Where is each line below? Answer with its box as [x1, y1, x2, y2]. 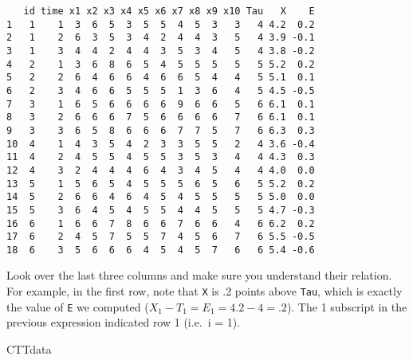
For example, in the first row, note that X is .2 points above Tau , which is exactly [6, 283, 403, 299]
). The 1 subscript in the [286, 298, 407, 315]
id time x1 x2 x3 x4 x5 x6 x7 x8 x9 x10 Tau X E [23, 6, 315, 17]
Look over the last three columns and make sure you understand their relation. [6, 267, 392, 284]
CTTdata [6, 340, 52, 357]
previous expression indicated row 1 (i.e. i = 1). [6, 314, 241, 331]
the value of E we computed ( [6, 298, 149, 315]
